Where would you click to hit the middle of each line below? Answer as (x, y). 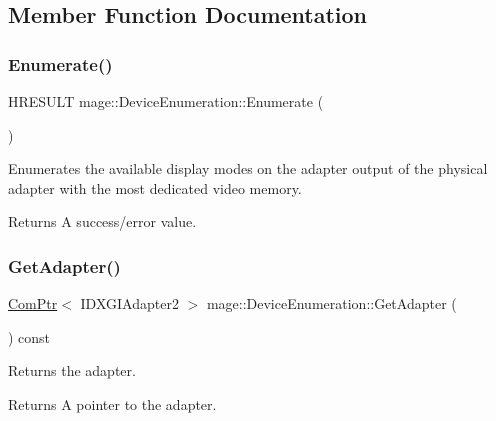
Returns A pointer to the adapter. (112, 403)
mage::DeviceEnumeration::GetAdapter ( (331, 303)
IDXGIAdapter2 (129, 303)
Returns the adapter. (72, 370)
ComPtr (33, 303)
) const (29, 336)
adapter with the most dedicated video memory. (155, 187)
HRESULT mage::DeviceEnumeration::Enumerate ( (166, 101)
